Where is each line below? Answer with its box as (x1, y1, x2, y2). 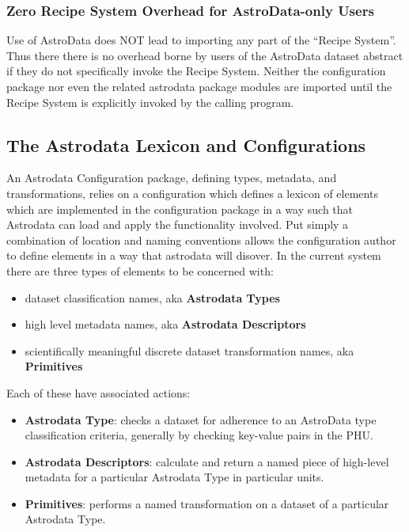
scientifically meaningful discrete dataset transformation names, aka (25, 342, 354, 359)
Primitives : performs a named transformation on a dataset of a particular (25, 495, 389, 511)
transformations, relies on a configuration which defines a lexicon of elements (6, 184, 378, 201)
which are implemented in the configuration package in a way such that (6, 200, 354, 217)
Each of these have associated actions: (6, 384, 191, 401)
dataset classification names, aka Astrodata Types (25, 289, 280, 306)
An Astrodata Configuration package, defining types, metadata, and (6, 169, 337, 186)
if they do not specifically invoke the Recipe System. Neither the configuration (6, 63, 386, 79)
